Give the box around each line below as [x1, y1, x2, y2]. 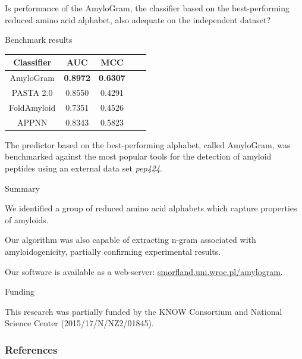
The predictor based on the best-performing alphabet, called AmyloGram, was [5, 138, 291, 151]
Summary [5, 182, 40, 194]
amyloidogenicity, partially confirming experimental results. [5, 245, 221, 257]
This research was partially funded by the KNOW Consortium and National [5, 305, 282, 317]
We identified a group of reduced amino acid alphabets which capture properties [5, 202, 297, 214]
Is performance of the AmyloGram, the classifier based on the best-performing [5, 2, 290, 14]
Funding [5, 285, 35, 298]
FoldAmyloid [9, 101, 56, 113]
